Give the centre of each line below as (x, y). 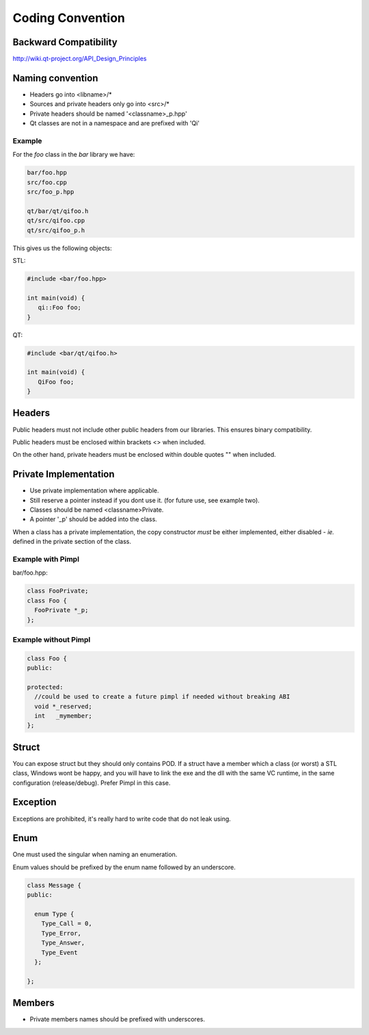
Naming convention (55, 78)
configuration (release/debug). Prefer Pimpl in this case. (92, 783)
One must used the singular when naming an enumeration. (95, 855)
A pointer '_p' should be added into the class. (93, 519)
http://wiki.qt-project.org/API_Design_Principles (80, 59)
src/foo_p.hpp (51, 192)
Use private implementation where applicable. (95, 490)
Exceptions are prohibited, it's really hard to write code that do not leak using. (122, 819)
